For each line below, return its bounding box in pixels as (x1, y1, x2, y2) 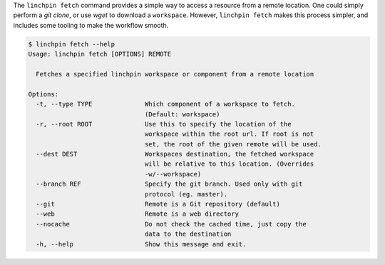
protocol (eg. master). (144, 190, 228, 198)
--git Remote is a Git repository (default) (36, 200, 281, 209)
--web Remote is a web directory (36, 210, 239, 218)
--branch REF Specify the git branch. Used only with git (36, 180, 303, 189)
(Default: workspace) (144, 110, 220, 118)
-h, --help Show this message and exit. (36, 240, 247, 248)
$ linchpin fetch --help (28, 40, 115, 48)
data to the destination (144, 230, 232, 239)
